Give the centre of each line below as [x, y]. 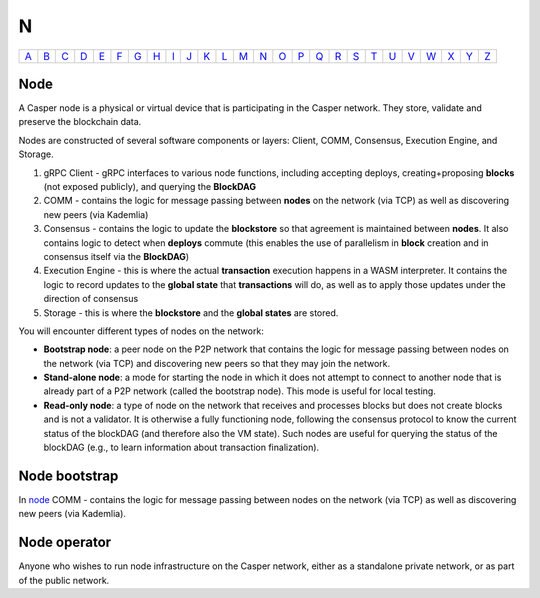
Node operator [65, 542]
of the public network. [64, 580]
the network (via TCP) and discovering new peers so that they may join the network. [217, 363]
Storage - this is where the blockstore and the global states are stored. [191, 312]
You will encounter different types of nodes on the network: [141, 331]
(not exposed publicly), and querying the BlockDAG [150, 187]
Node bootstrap [68, 475]
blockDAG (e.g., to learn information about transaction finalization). [181, 447]
